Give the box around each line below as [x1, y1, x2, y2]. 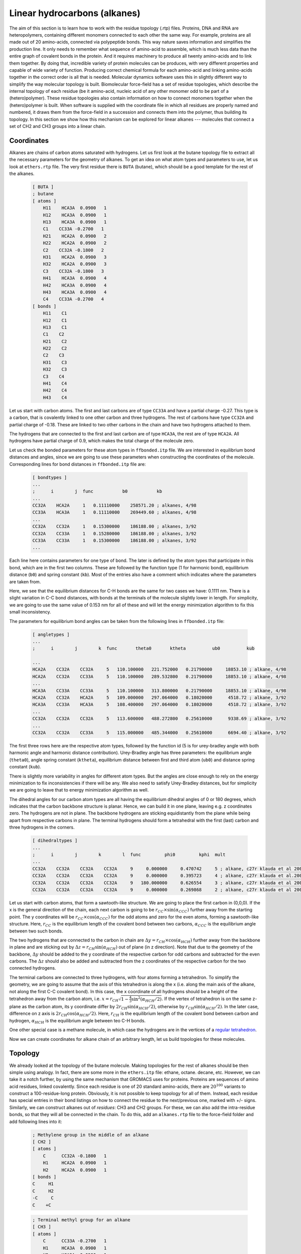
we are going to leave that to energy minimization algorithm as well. [9, 787, 149, 793]
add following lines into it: [9, 1119, 62, 1125]
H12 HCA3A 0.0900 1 [43, 212, 107, 218]
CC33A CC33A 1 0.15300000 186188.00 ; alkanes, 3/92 [32, 538, 197, 544]
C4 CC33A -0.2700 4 [43, 296, 104, 302]
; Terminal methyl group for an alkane [32, 1217, 130, 1223]
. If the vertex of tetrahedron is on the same [162, 996, 252, 1002]
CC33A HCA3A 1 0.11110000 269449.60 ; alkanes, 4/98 [32, 510, 197, 515]
